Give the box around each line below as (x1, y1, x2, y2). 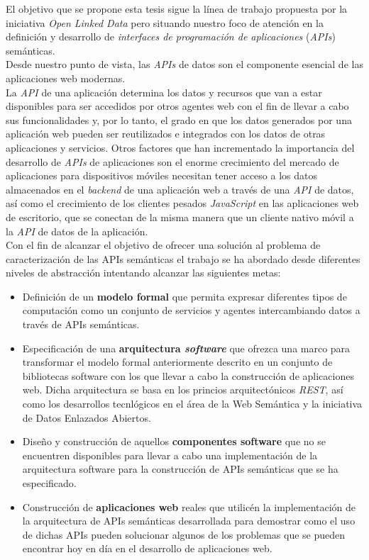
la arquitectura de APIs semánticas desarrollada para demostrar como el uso (22, 513, 356, 528)
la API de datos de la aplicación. (6, 223, 148, 238)
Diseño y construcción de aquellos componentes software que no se (22, 434, 326, 449)
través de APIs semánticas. (22, 317, 140, 332)
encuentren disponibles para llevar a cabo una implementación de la (22, 447, 318, 462)
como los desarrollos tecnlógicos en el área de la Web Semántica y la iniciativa (22, 396, 363, 411)
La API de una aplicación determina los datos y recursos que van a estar (6, 84, 322, 99)
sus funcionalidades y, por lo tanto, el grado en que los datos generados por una (6, 112, 352, 127)
